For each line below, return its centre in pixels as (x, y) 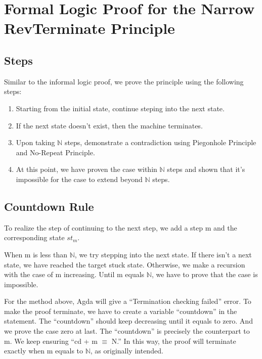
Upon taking (35, 142)
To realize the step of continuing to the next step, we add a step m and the (121, 227)
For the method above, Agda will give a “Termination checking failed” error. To (128, 301)
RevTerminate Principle (90, 28)
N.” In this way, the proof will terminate (174, 341)
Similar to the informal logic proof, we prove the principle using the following (124, 81)
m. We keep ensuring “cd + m (51, 341)
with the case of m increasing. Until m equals (74, 274)
